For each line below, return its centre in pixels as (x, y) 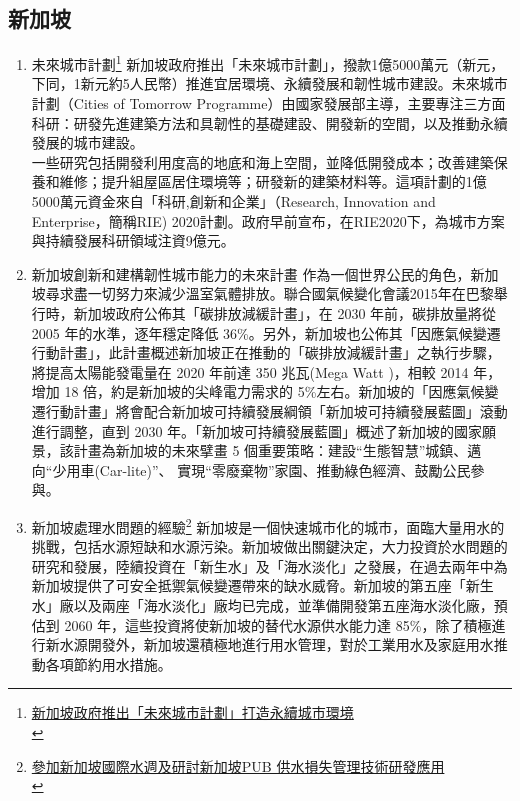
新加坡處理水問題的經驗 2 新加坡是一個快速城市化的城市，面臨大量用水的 (268, 525)
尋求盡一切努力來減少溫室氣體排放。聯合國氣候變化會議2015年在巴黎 (269, 293)
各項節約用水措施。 (108, 663)
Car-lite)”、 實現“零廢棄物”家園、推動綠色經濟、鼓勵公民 (285, 469)
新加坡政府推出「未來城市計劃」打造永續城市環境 (192, 712)
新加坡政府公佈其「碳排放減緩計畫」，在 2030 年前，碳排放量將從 (285, 312)
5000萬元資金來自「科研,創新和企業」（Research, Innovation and (233, 201)
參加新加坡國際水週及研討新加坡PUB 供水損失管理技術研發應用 (238, 765)
